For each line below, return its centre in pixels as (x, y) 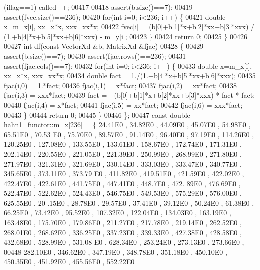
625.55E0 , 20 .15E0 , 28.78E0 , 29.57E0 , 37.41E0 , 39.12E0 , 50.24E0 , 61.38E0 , (129, 203)
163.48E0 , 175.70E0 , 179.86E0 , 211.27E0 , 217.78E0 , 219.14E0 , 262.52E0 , (123, 223)
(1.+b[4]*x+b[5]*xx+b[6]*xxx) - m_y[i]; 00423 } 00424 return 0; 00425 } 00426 (126, 36)
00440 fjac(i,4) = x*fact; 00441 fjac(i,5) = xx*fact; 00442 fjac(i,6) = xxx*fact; (123, 104)
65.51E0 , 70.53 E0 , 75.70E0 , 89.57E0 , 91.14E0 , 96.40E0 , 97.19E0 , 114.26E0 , (129, 134)
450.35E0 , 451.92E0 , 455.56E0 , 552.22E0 (69, 262)
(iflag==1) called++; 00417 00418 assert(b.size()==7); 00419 (98, 7)
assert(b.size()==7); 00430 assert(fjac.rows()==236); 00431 (95, 55)
